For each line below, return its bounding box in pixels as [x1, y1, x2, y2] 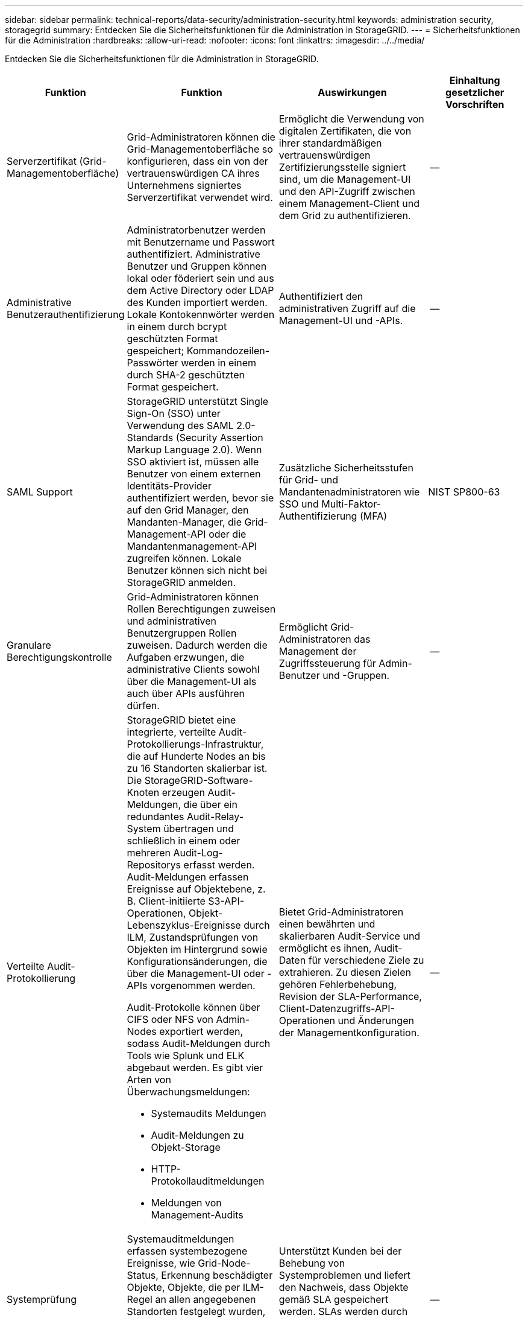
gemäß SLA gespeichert [278, 1293, 389, 1305]
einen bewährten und [278, 918, 376, 930]
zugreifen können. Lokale [127, 552, 242, 564]
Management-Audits [151, 1209, 244, 1221]
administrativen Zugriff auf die [278, 302, 416, 314]
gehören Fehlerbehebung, [278, 978, 397, 990]
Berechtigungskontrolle [7, 651, 112, 663]
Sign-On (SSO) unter [127, 407, 221, 419]
